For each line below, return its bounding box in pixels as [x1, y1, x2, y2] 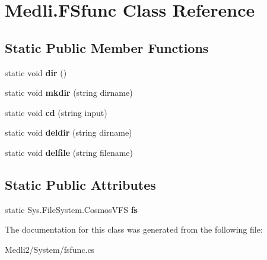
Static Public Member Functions [5, 38, 209, 57]
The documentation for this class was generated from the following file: [5, 223, 263, 236]
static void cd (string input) [5, 106, 107, 118]
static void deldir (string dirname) [5, 126, 132, 139]
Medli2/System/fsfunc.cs [5, 243, 95, 255]
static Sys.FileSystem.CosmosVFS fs [5, 203, 138, 215]
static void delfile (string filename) [5, 146, 133, 158]
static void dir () [5, 66, 67, 79]
